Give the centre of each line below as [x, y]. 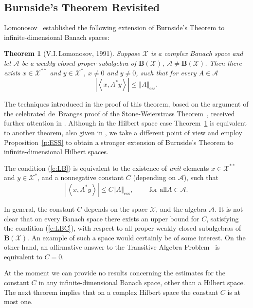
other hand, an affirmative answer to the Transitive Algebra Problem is [112, 247]
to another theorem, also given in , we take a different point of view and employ [123, 132]
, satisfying [223, 218]
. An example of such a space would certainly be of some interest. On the [136, 237]
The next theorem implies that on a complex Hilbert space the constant [111, 292]
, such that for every [166, 72]
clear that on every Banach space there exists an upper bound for [102, 218]
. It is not [229, 208]
